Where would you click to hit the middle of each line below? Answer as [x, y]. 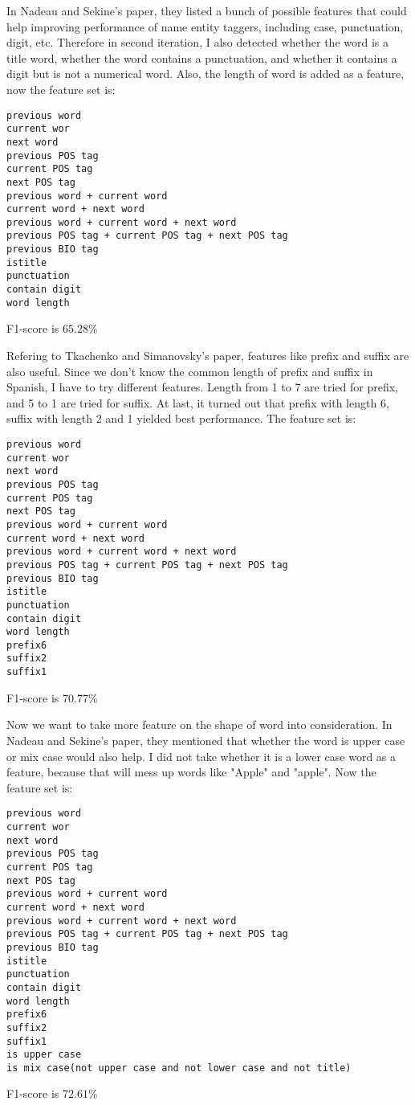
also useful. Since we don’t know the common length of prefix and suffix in [190, 371]
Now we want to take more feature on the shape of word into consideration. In [199, 724]
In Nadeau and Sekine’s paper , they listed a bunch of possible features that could [207, 10]
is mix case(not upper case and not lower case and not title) [179, 1068]
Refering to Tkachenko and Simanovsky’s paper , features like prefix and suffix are [208, 355]
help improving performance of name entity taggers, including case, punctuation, [205, 26]
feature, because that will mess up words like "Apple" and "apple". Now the [191, 772]
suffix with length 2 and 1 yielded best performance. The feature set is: [181, 418]
